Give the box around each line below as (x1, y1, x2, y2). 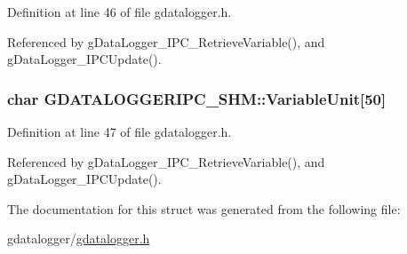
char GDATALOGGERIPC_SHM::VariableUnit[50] (7, 87, 387, 109)
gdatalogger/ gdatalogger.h (7, 229, 150, 248)
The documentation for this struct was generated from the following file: (7, 199, 401, 218)
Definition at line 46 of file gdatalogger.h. (7, 3, 232, 20)
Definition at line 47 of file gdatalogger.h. (7, 123, 232, 140)
